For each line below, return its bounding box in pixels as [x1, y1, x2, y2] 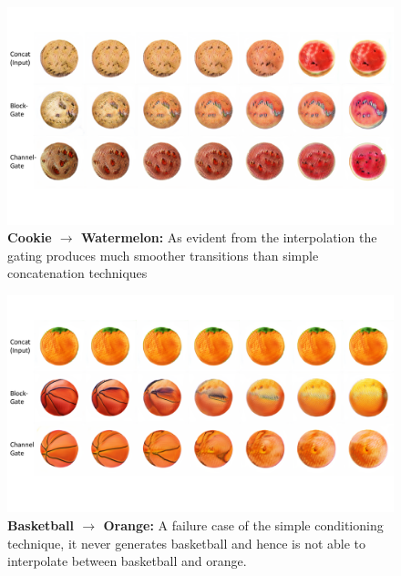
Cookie [7, 228, 52, 247]
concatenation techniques [7, 263, 148, 283]
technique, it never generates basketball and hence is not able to [7, 533, 366, 552]
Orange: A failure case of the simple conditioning [103, 515, 384, 534]
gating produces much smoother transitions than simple [7, 245, 319, 264]
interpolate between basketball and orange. [7, 551, 247, 571]
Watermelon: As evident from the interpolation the [80, 228, 377, 247]
